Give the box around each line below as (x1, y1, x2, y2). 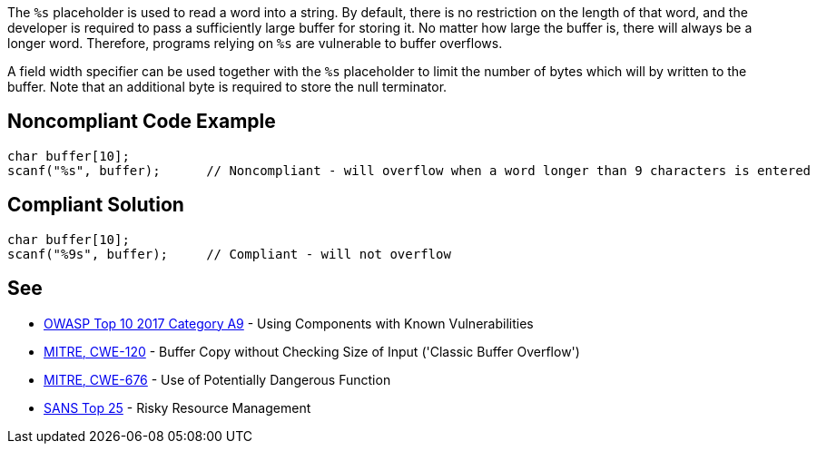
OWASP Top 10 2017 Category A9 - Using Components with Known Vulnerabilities (44, 315, 534, 331)
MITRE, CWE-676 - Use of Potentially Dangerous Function (44, 371, 391, 387)
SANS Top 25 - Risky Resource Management (44, 399, 311, 416)
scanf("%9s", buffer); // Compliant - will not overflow (7, 246, 451, 261)
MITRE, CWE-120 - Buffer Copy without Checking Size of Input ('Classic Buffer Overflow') (44, 343, 580, 359)
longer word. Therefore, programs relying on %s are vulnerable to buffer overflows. (7, 35, 503, 51)
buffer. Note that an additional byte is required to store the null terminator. (7, 79, 448, 94)
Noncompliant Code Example (7, 110, 276, 133)
